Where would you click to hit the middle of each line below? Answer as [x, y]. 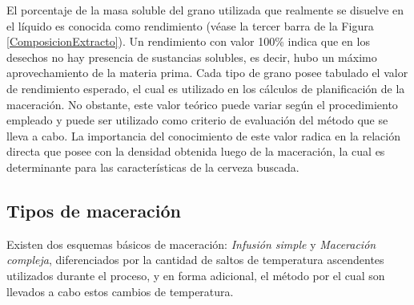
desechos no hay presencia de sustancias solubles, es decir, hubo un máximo [192, 57]
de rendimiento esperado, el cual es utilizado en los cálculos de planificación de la [206, 88]
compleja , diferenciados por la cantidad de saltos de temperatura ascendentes [195, 260]
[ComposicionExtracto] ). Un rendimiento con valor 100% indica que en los [188, 41]
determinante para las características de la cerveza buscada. [153, 167]
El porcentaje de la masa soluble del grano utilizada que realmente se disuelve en [205, 10]
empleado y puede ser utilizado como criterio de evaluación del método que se [197, 120]
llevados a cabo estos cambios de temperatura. [120, 291]
